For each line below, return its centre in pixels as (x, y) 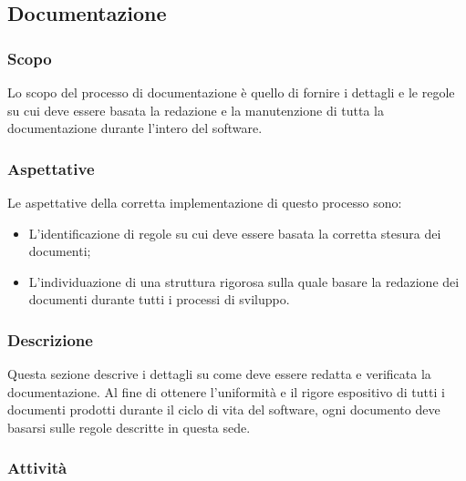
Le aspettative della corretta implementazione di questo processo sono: (205, 202)
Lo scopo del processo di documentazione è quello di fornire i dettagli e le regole (231, 92)
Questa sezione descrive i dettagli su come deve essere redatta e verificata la (219, 374)
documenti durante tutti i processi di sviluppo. (159, 299)
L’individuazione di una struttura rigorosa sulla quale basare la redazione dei (244, 281)
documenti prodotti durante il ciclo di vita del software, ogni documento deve (224, 409)
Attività (37, 468)
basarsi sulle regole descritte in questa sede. (129, 427)
